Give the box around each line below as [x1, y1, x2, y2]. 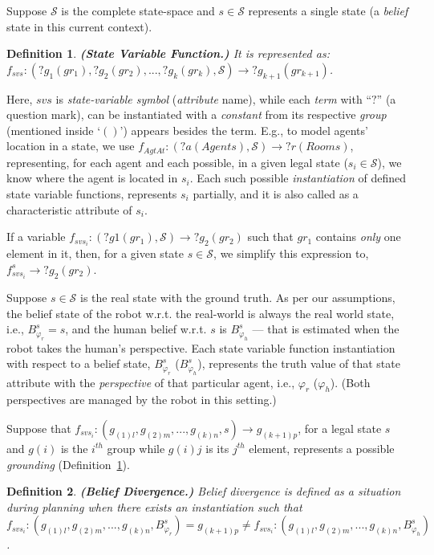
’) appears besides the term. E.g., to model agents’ [120, 121, 368, 138]
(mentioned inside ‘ [6, 121, 101, 138]
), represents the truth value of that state [197, 355, 400, 372]
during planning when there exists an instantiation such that [6, 498, 302, 515]
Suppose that [6, 419, 71, 436]
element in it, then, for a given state [6, 245, 184, 262]
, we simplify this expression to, [213, 245, 369, 262]
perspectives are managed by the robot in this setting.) [6, 391, 277, 408]
